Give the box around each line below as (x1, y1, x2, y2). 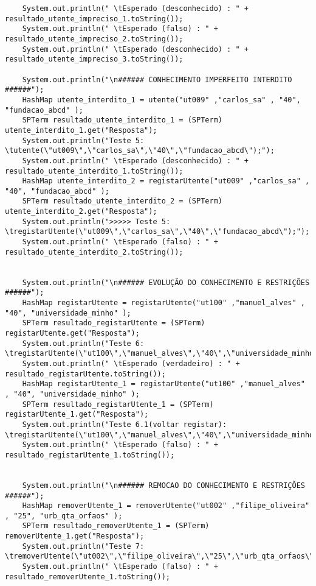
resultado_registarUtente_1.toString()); (5, 450, 175, 459)
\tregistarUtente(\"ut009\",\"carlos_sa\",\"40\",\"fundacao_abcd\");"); (5, 227, 310, 236)
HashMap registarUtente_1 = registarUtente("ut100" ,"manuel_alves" (22, 379, 305, 389)
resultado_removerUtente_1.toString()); (5, 572, 171, 581)
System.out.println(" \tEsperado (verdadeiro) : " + (22, 359, 240, 368)
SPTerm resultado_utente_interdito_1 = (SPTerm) (22, 116, 222, 125)
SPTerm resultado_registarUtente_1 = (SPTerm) (22, 400, 214, 409)
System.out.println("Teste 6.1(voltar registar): (22, 420, 227, 429)
